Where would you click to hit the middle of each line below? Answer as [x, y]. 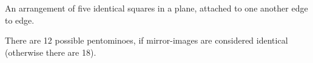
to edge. [20, 20]
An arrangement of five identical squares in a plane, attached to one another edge [156, 8]
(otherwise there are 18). [51, 52]
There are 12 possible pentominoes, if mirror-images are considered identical [146, 40]
